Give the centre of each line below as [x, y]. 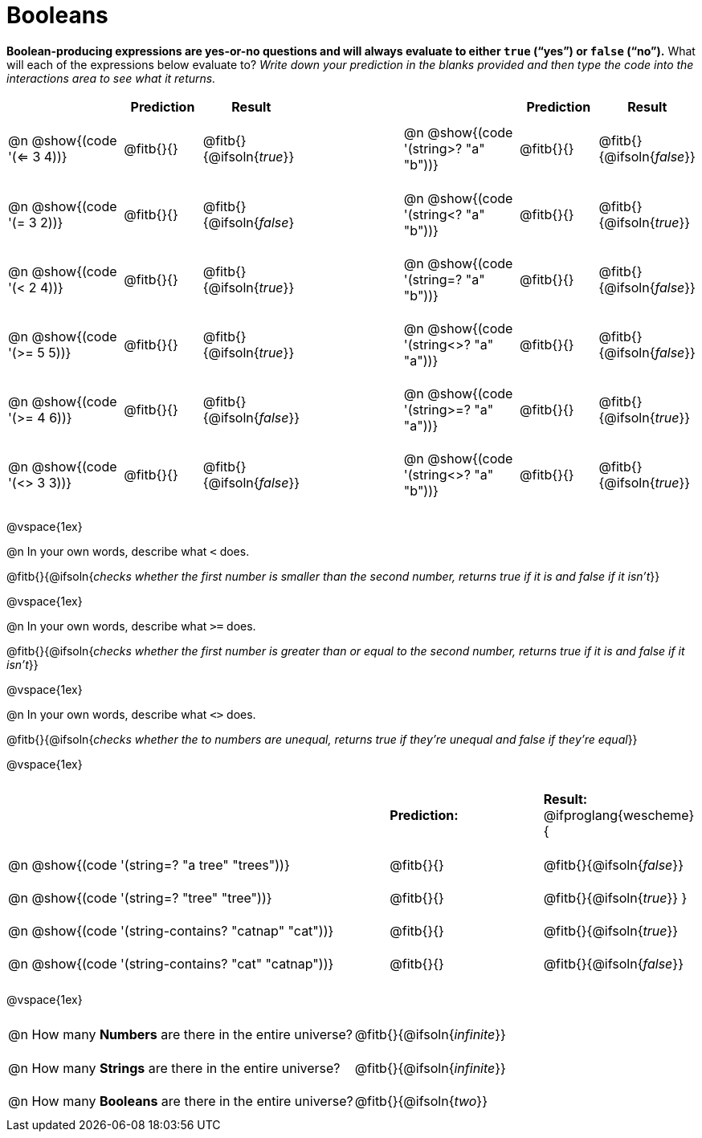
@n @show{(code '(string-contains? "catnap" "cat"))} [171, 931]
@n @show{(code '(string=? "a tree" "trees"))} [149, 865]
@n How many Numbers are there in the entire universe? [181, 1035]
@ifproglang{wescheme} [619, 816]
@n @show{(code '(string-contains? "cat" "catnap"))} [171, 964]
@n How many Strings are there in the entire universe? [174, 1068]
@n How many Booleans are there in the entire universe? [181, 1101]
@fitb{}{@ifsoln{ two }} [421, 1101]
